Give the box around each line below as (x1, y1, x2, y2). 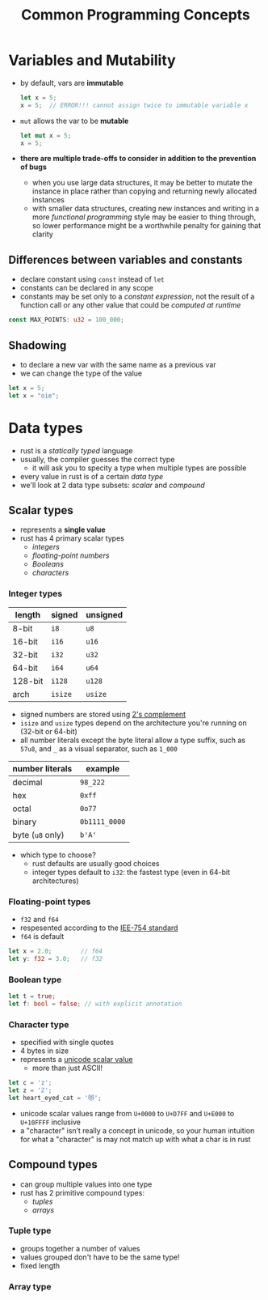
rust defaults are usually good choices (31, 858, 160, 868)
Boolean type (8, 974, 62, 985)
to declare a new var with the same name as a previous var (19, 359, 216, 369)
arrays (31, 1204, 55, 1215)
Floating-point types (8, 896, 91, 907)
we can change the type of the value (19, 368, 143, 378)
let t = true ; (8, 992, 57, 1000)
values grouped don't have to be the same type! (19, 1252, 180, 1262)
